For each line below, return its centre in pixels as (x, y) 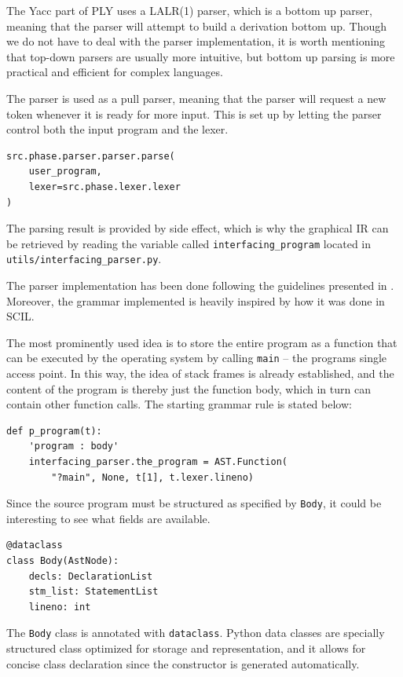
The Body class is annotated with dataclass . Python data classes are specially (196, 633)
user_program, (65, 172)
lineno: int (60, 607)
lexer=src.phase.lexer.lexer (104, 187)
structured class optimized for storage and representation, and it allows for (186, 648)
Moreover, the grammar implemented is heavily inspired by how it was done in (196, 300)
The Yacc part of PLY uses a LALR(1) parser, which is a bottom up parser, (189, 10)
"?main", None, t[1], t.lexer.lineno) (152, 477)
